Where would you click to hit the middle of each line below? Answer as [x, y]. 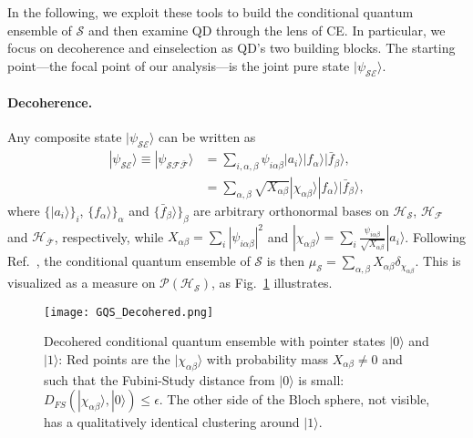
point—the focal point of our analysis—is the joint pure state [179, 65]
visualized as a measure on [82, 283]
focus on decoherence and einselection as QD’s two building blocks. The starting [231, 48]
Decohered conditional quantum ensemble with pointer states [215, 341]
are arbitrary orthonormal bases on [291, 211]
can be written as [207, 137]
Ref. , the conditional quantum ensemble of [129, 261]
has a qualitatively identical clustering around [172, 422]
